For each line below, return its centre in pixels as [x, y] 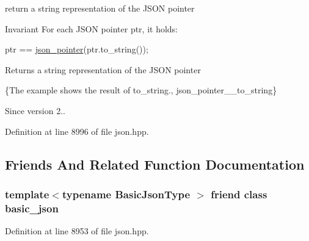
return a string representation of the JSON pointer [100, 8]
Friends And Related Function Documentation [155, 164]
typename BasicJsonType [126, 194]
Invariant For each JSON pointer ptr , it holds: [92, 28]
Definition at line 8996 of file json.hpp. [77, 131]
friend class [239, 194]
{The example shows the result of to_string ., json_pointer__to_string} [141, 90]
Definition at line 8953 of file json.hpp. [77, 231]
